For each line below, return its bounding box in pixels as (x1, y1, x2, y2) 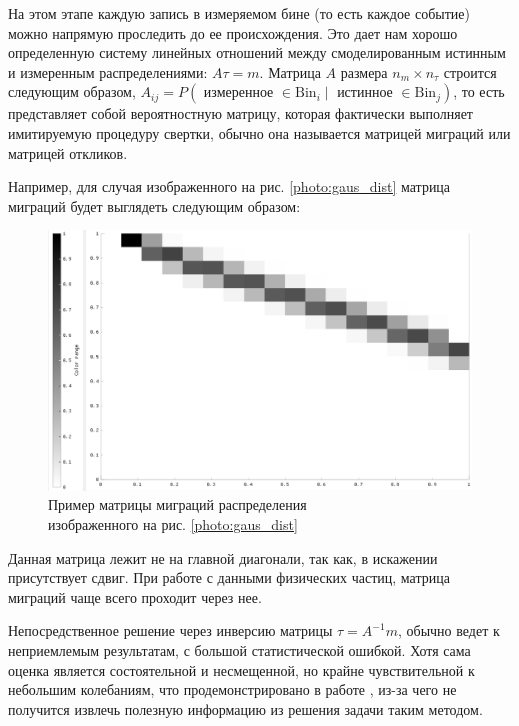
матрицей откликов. (8, 142, 128, 163)
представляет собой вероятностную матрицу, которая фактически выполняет (8, 103, 473, 124)
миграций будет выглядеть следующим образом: (8, 195, 301, 216)
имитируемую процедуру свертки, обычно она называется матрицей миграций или (8, 122, 511, 143)
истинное (337, 86, 393, 101)
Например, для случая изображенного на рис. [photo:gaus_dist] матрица (8, 176, 451, 197)
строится (443, 61, 497, 82)
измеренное (203, 86, 274, 101)
